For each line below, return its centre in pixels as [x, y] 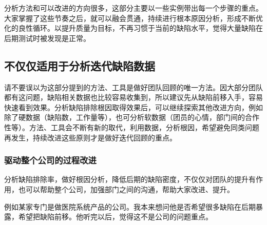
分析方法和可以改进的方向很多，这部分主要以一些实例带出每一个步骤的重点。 [133, 8]
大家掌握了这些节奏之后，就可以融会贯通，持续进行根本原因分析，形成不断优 [133, 18]
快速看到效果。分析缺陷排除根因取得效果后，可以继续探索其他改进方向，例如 [133, 107]
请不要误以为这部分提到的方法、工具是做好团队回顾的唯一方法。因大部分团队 [133, 87]
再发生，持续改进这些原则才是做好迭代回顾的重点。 [90, 137]
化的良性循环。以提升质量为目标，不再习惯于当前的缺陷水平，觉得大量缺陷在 [133, 28]
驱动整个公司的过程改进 [50, 160]
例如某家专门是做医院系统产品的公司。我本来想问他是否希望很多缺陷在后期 [130, 206]
